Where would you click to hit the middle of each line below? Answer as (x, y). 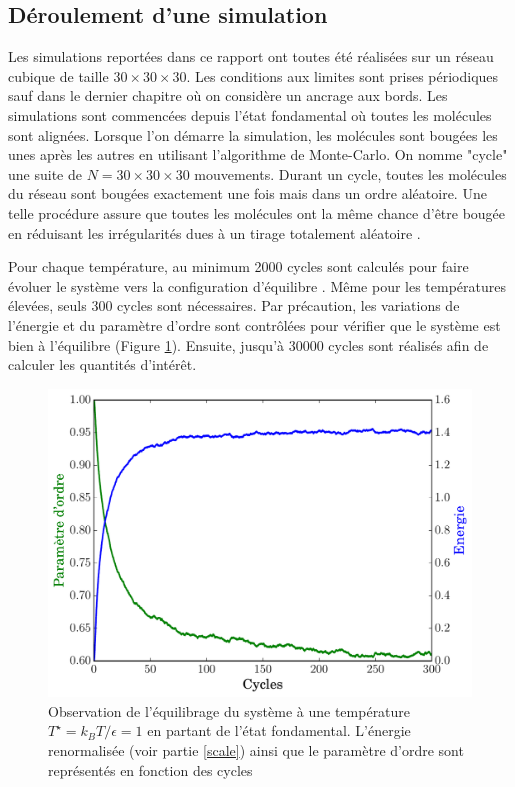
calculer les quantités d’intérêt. (102, 364)
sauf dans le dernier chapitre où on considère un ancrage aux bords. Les (228, 95)
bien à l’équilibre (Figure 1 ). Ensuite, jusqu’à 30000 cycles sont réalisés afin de (248, 344)
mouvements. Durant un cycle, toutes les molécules (350, 173)
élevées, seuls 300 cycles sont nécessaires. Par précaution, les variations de (234, 305)
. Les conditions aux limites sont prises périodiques (342, 75)
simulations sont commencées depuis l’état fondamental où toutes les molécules (250, 114)
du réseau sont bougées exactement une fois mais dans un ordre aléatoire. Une (247, 193)
